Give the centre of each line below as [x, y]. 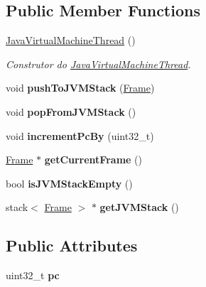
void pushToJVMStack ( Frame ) [80, 88]
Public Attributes [72, 245]
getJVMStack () [139, 207]
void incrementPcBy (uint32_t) [80, 135]
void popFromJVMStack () [71, 111]
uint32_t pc [33, 275]
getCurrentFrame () [93, 159]
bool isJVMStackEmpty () [69, 183]
